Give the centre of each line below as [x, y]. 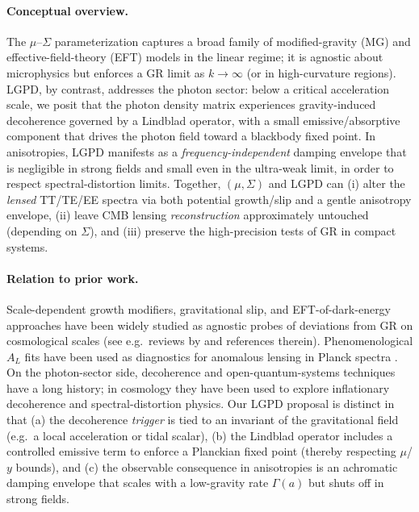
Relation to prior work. [73, 278]
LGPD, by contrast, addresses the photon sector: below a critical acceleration [198, 88]
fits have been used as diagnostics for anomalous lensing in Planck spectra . [211, 356]
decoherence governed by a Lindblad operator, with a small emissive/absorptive [203, 120]
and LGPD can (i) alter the [337, 183]
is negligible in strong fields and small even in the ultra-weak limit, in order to [200, 167]
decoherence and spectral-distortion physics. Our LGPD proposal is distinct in [201, 404]
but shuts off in [346, 483]
